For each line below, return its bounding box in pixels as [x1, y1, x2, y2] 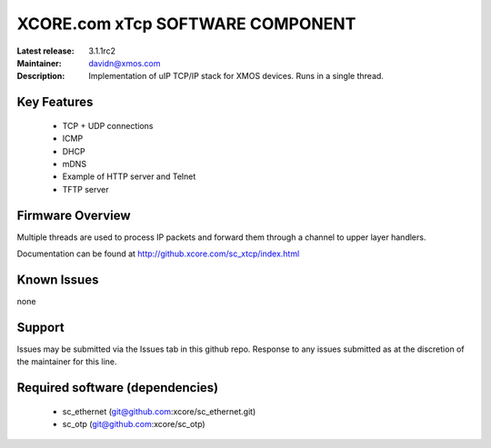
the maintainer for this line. [16, 356, 117, 367]
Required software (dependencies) [16, 380, 219, 395]
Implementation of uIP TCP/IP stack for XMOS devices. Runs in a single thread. [88, 71, 384, 82]
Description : [16, 71, 65, 82]
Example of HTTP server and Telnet [62, 171, 196, 182]
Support [16, 319, 65, 335]
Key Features [16, 95, 94, 110]
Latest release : [16, 45, 75, 56]
